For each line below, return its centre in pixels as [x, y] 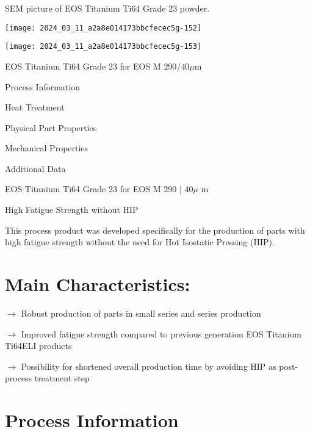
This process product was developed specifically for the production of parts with [155, 230]
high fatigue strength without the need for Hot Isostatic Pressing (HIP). [140, 242]
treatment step [62, 378]
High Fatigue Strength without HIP [72, 210]
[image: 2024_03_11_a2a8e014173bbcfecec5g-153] [103, 47]
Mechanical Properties [47, 148]
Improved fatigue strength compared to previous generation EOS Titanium [161, 333]
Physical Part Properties [51, 127]
